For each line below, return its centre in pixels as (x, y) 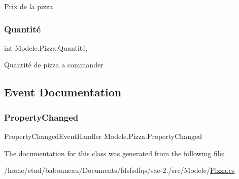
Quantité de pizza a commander (54, 65)
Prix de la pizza (29, 6)
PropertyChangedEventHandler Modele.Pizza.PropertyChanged (103, 136)
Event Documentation (63, 92)
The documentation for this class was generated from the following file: (114, 153)
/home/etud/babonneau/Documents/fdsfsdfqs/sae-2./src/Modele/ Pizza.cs (119, 170)
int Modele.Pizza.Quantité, (46, 47)
